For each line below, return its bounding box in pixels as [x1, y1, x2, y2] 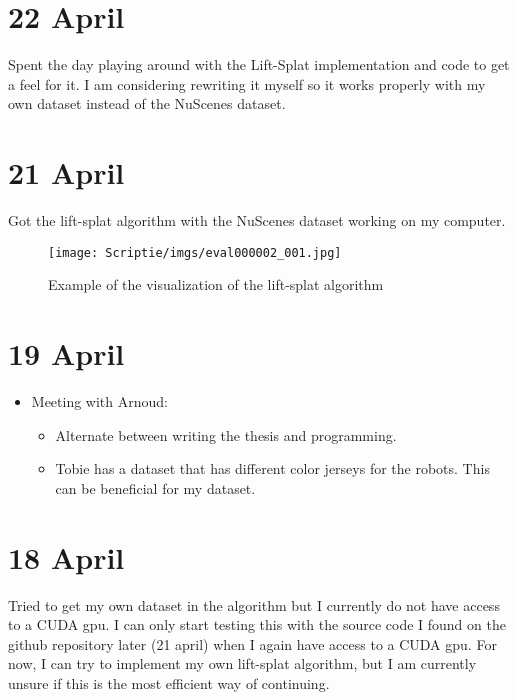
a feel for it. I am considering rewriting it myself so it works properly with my [8, 73, 486, 94]
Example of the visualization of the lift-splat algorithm [48, 274, 384, 295]
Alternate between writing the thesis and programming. [55, 424, 397, 445]
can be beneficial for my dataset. [55, 477, 256, 498]
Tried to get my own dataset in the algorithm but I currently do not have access [8, 594, 500, 615]
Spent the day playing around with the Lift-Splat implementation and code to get [8, 54, 510, 75]
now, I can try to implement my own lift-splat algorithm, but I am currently [8, 653, 477, 674]
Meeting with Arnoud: [31, 391, 168, 411]
